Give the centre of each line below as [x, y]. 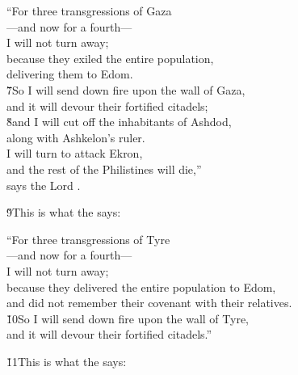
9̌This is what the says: [64, 212]
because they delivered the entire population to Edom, [141, 287]
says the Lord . [44, 185]
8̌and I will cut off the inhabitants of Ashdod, [119, 122]
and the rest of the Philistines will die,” [104, 169]
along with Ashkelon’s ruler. [76, 137]
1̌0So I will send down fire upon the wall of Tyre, [128, 318]
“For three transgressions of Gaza [89, 11]
